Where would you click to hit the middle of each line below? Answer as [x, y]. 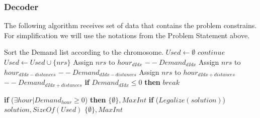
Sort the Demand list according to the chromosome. [84, 52]
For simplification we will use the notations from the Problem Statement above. [127, 35]
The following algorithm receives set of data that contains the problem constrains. [131, 25]
